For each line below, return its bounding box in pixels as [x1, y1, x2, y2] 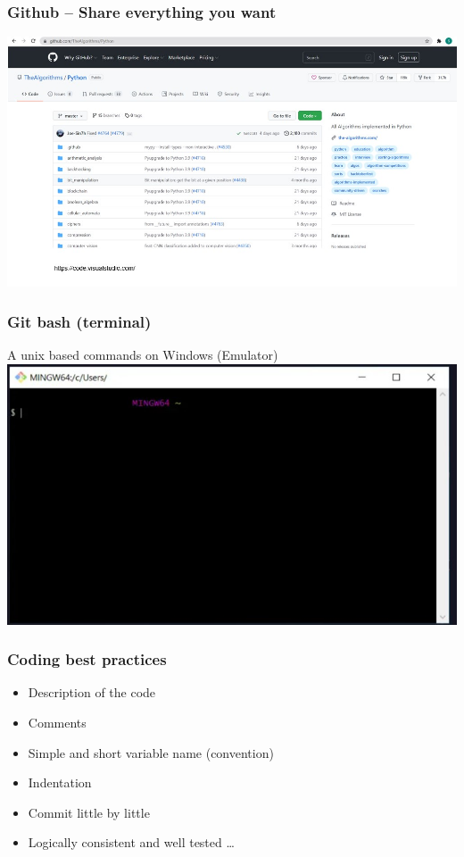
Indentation [28, 773, 92, 792]
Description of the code [28, 683, 156, 702]
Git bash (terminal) [7, 311, 152, 332]
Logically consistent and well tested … [28, 833, 235, 852]
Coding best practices [7, 648, 167, 670]
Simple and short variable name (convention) [28, 743, 274, 761]
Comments [28, 713, 87, 731]
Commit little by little [28, 803, 150, 821]
